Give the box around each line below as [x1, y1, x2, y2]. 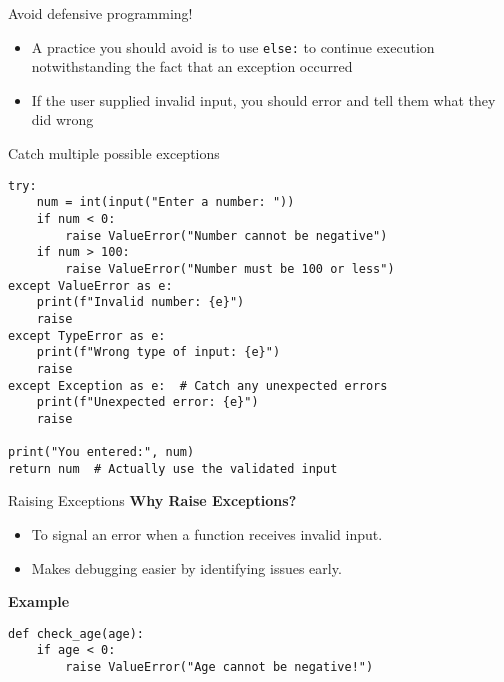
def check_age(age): [8, 626, 145, 641]
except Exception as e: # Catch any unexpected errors [8, 378, 388, 393]
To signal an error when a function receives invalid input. [31, 524, 383, 545]
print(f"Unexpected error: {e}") [36, 395, 259, 410]
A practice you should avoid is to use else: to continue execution [31, 36, 435, 57]
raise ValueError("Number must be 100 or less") [65, 261, 395, 276]
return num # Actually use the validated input [8, 461, 338, 476]
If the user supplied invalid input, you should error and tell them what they [31, 89, 496, 110]
